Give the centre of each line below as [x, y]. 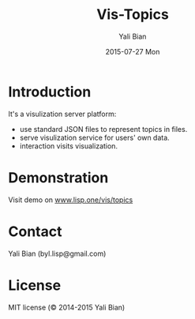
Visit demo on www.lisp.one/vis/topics [71, 200]
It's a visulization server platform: [62, 114]
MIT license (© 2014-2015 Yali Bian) [67, 307]
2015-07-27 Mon [133, 51]
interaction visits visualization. [69, 146]
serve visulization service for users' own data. [94, 137]
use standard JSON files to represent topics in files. [103, 129]
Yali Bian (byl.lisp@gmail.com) [57, 253]
